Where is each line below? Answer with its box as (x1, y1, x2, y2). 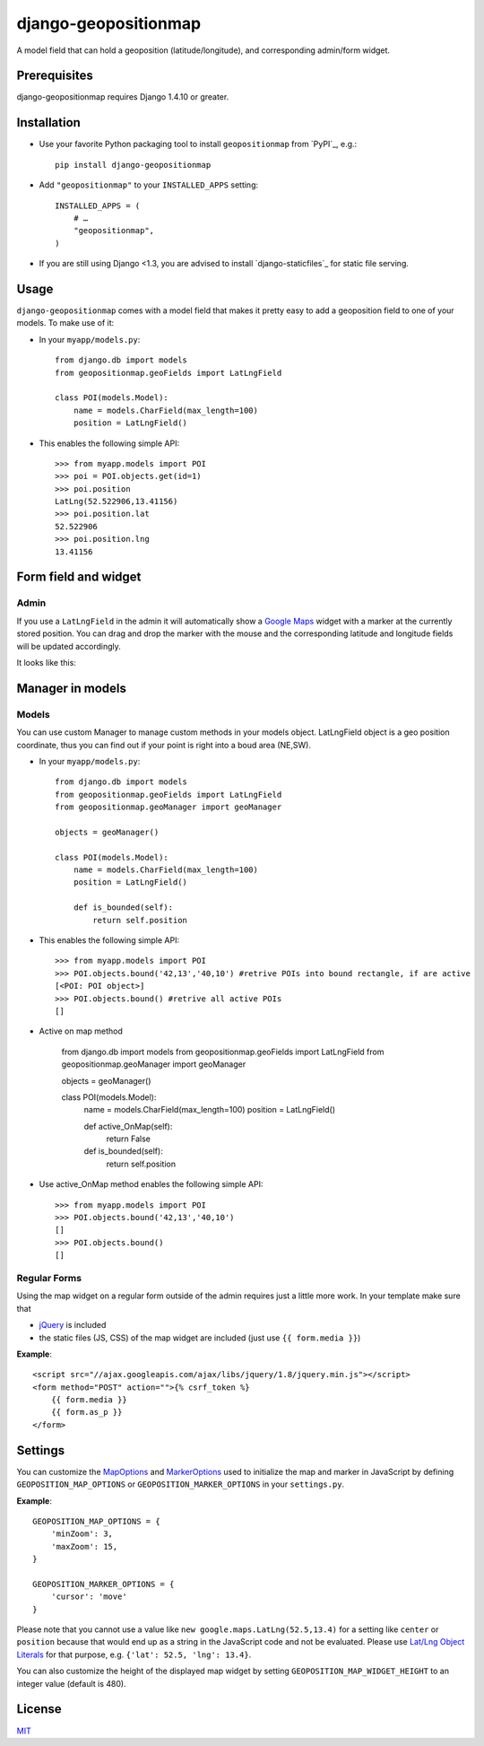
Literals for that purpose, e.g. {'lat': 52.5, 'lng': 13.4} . (16, 1649, 252, 1660)
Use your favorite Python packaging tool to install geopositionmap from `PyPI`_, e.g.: (39, 139, 358, 150)
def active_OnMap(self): (83, 1121, 173, 1131)
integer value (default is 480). (16, 1678, 126, 1689)
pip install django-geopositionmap (55, 160, 212, 170)
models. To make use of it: (16, 318, 115, 328)
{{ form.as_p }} (50, 1407, 123, 1418)
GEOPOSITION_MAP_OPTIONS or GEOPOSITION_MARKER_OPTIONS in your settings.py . (16, 1479, 345, 1489)
